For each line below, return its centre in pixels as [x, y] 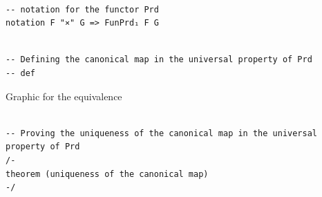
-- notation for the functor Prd [82, 9]
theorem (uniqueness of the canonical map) [107, 174]
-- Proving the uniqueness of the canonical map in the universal [162, 133]
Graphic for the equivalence [64, 96]
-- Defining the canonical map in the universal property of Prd [159, 60]
